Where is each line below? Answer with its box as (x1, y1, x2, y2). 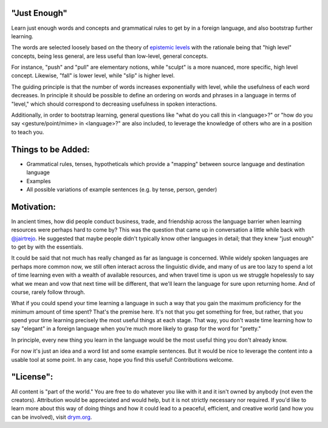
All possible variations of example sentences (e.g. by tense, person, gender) (26, 185, 217, 193)
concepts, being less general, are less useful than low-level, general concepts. (11, 52, 208, 60)
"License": (11, 371, 53, 382)
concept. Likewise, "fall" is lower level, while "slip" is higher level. (11, 72, 175, 79)
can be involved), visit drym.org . (11, 413, 92, 421)
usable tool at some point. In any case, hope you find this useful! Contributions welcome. (11, 356, 234, 363)
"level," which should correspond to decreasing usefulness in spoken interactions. (11, 100, 217, 108)
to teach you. (11, 128, 44, 136)
